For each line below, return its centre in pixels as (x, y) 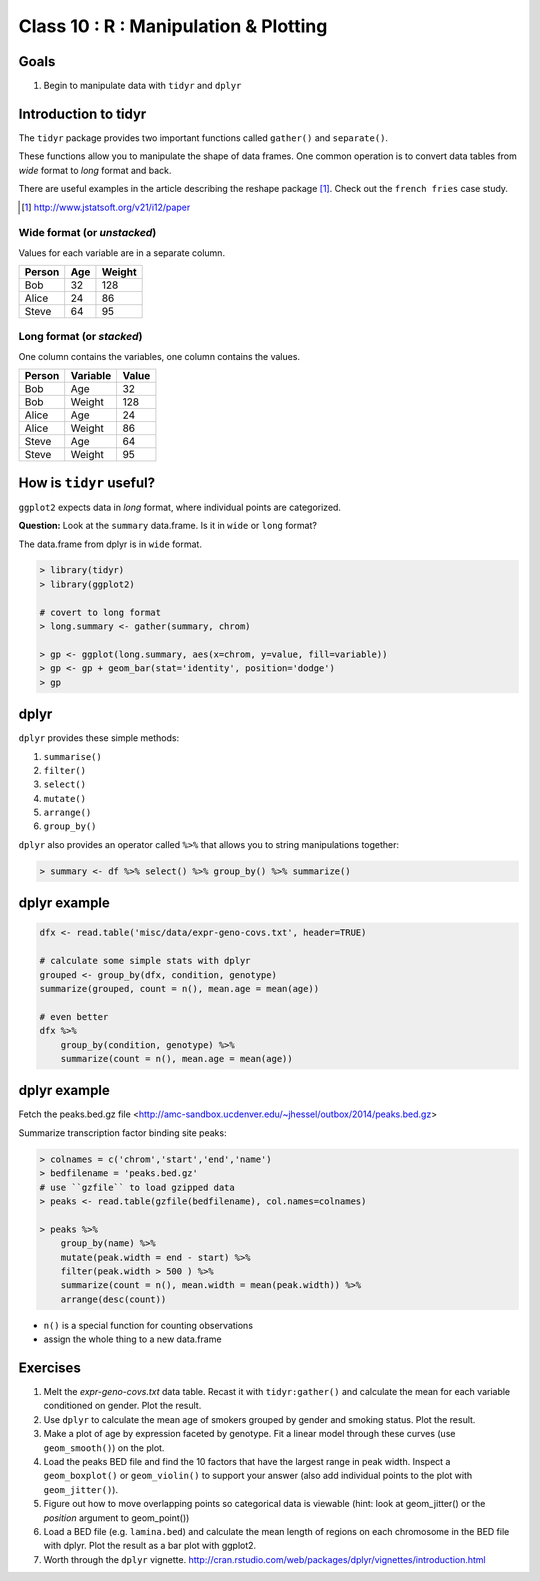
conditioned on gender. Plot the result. (122, 1406)
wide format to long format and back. (95, 170)
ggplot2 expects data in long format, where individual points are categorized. (180, 507)
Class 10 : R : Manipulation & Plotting (173, 26)
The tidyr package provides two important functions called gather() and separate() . (203, 137)
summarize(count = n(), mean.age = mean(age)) (177, 1058)
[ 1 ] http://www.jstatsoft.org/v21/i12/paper (106, 207)
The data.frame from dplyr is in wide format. (110, 544)
